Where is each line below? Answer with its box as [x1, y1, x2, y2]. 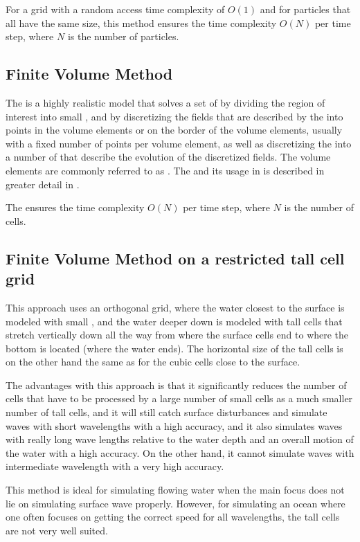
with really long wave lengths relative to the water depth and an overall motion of [6, 432, 354, 446]
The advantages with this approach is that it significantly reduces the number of [6, 377, 347, 392]
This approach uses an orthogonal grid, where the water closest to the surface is [6, 300, 345, 314]
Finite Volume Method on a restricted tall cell [6, 247, 345, 269]
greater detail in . [6, 177, 80, 191]
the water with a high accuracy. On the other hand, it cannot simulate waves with [6, 445, 354, 460]
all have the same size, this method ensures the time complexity [6, 15, 277, 30]
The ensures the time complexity [6, 200, 145, 215]
